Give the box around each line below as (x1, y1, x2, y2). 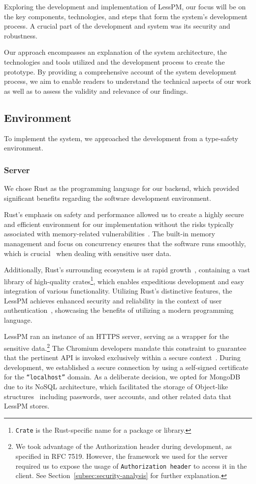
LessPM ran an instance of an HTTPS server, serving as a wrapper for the (4, 331, 229, 341)
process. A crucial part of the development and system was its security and (4, 21, 230, 31)
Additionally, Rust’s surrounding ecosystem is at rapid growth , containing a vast (4, 264, 250, 275)
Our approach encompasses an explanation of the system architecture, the (4, 47, 227, 57)
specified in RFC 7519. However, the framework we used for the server (15, 451, 228, 461)
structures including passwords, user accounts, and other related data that (4, 391, 232, 401)
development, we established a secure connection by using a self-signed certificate (4, 362, 249, 372)
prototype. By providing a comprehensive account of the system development (4, 66, 237, 76)
